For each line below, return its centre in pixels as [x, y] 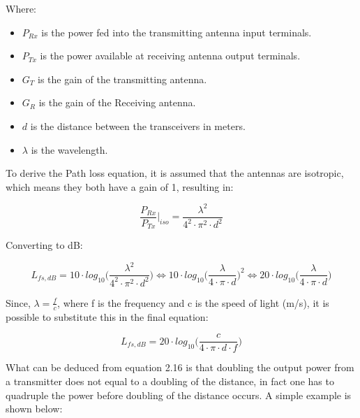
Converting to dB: [44, 245]
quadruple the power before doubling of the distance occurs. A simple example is [179, 395]
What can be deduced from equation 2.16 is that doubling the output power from [180, 367]
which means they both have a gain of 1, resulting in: [120, 186]
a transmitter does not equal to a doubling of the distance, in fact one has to [170, 381]
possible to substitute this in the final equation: [107, 316]
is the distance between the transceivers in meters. [138, 125]
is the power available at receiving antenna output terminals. [170, 56]
